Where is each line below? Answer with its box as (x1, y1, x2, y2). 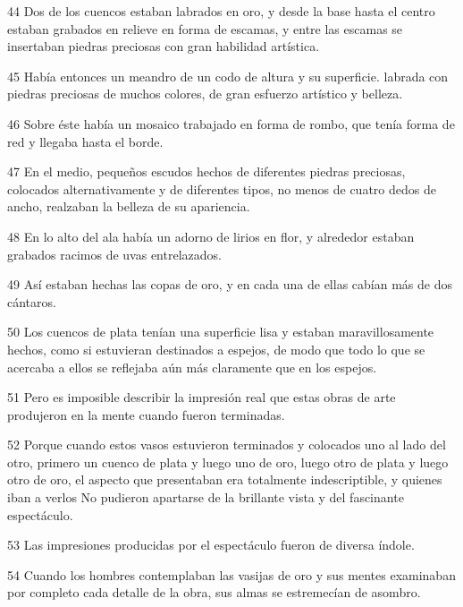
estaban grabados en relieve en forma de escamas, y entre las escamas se (7, 19, 403, 38)
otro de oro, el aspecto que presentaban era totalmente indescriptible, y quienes (7, 470, 442, 489)
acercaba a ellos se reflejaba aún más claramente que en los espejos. (7, 357, 377, 376)
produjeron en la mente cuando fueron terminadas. (7, 405, 285, 423)
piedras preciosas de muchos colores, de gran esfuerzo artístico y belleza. (7, 84, 403, 103)
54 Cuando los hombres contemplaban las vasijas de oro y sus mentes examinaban (7, 565, 456, 584)
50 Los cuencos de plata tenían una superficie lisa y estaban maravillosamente (7, 322, 434, 341)
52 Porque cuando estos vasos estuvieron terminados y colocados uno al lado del (7, 435, 446, 454)
